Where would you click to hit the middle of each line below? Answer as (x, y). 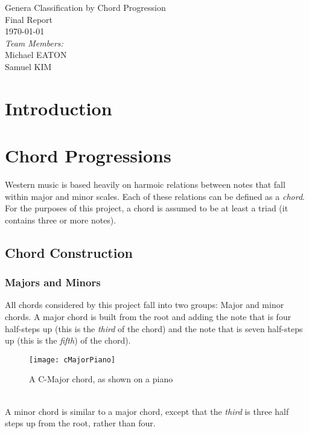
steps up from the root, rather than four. (80, 423)
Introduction (59, 108)
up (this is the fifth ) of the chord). (68, 340)
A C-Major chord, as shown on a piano (101, 379)
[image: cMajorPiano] (72, 360)
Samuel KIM (28, 66)
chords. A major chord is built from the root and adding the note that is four (148, 317)
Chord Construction (69, 252)
